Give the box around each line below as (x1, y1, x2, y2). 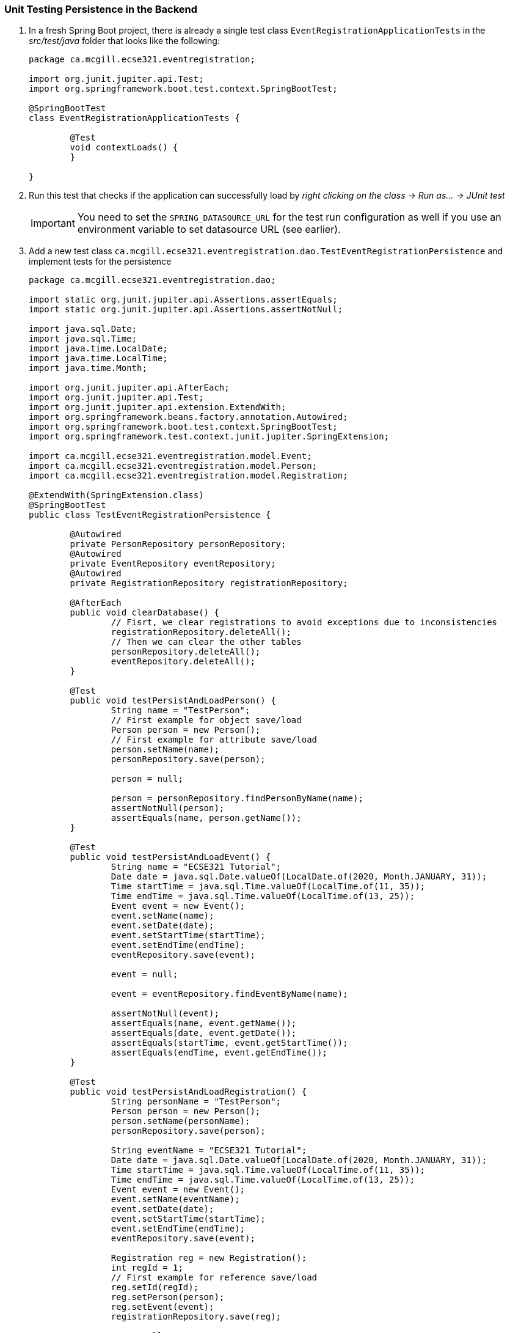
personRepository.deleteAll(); (111, 647, 261, 657)
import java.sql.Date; (29, 324, 137, 334)
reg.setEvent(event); (111, 1302, 214, 1312)
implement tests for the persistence (29, 256, 172, 267)
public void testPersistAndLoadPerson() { (70, 696, 276, 706)
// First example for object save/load (111, 715, 302, 725)
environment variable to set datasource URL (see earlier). (77, 223, 341, 236)
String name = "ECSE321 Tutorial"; (111, 862, 282, 872)
